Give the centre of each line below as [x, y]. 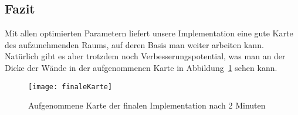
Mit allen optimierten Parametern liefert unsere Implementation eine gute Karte [149, 33]
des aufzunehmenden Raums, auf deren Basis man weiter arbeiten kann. [134, 44]
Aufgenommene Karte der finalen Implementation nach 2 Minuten [147, 105]
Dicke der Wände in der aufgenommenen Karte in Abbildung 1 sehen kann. [141, 67]
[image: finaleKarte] [70, 87]
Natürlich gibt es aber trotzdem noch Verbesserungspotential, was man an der [145, 56]
